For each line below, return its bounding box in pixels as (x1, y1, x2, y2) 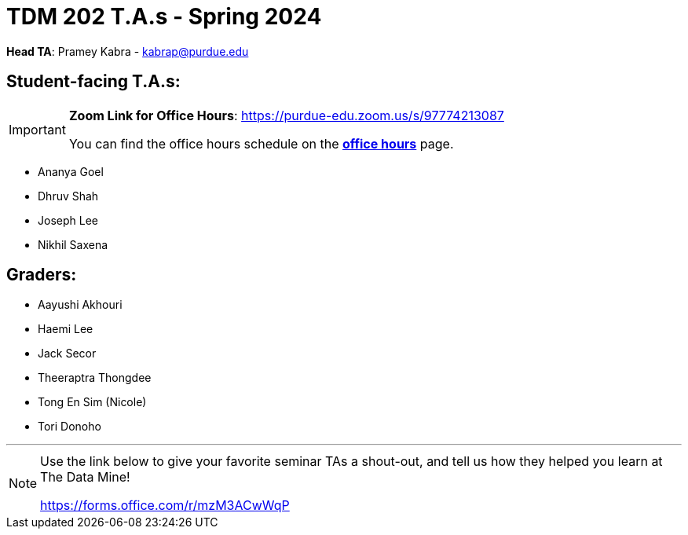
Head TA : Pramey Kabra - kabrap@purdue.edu (6, 44, 249, 58)
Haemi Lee (38, 322, 93, 336)
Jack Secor (38, 346, 97, 361)
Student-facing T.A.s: (6, 71, 181, 92)
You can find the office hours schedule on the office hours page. (68, 135, 454, 152)
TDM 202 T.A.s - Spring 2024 (6, 3, 322, 30)
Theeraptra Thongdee (38, 371, 152, 385)
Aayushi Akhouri (38, 298, 123, 312)
